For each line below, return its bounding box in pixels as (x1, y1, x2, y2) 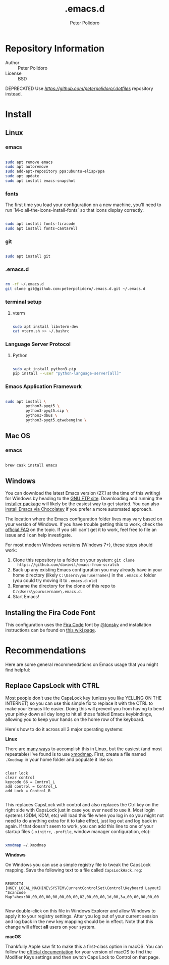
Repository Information (5, 42, 105, 54)
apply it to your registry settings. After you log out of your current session (5, 913, 158, 919)
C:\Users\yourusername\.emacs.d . (12, 588, 82, 594)
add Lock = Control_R (5, 788, 51, 793)
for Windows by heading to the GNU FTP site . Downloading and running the (5, 496, 162, 502)
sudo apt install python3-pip (12, 366, 77, 371)
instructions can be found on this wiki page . (5, 627, 96, 633)
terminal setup (5, 299, 42, 306)
